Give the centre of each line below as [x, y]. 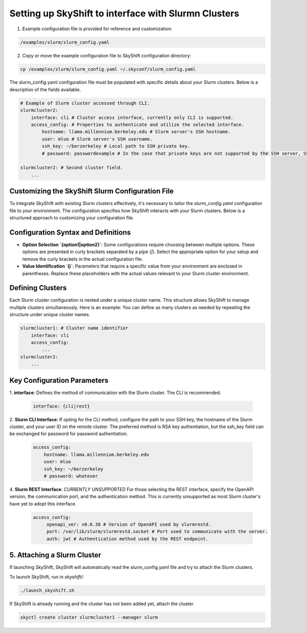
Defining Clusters [38, 288]
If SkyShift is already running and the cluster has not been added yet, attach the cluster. [102, 604]
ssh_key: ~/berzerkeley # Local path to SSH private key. [116, 146]
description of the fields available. [45, 89]
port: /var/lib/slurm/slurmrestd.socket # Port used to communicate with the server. [157, 532]
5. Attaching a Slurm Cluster [56, 555]
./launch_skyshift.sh [47, 590]
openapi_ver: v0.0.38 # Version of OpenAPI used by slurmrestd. [129, 525]
